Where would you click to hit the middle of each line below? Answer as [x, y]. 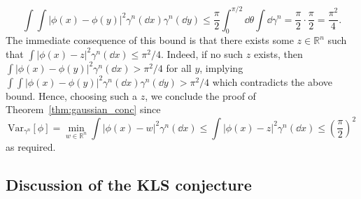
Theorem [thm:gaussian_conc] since [83, 109]
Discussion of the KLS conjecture [129, 184]
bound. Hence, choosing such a [71, 95]
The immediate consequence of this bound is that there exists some [150, 40]
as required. [31, 146]
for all [179, 67]
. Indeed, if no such [202, 53]
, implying [221, 67]
